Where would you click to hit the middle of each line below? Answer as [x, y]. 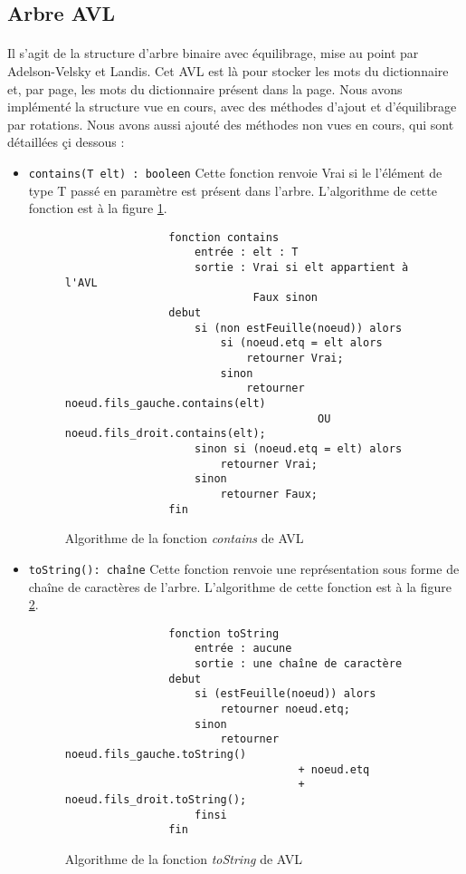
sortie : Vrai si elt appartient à [301, 268]
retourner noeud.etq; [285, 709]
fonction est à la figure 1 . [98, 208]
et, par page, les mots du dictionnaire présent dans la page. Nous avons [205, 88]
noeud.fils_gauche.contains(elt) [165, 403]
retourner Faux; [269, 494]
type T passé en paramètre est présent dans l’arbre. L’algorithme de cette [233, 190]
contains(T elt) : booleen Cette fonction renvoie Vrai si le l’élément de [235, 172]
